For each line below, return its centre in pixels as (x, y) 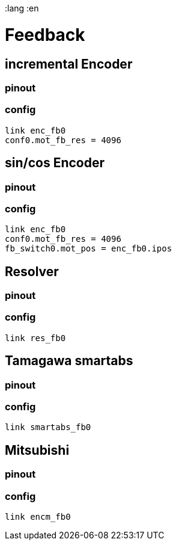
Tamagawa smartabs (69, 361)
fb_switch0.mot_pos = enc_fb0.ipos (89, 249)
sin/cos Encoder (55, 163)
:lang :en (22, 8)
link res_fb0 (35, 338)
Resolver (32, 271)
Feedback (45, 35)
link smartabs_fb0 (48, 427)
